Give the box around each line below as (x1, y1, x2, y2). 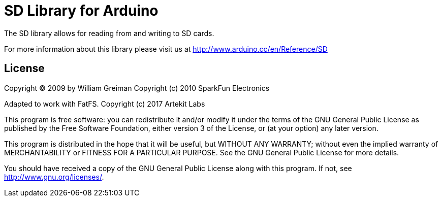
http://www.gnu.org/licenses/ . (4, 172, 104, 181)
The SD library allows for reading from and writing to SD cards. (4, 28, 214, 38)
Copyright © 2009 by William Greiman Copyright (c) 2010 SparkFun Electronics (4, 83, 270, 92)
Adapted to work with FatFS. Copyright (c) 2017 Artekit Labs (4, 99, 205, 108)
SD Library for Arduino (4, 2, 159, 19)
